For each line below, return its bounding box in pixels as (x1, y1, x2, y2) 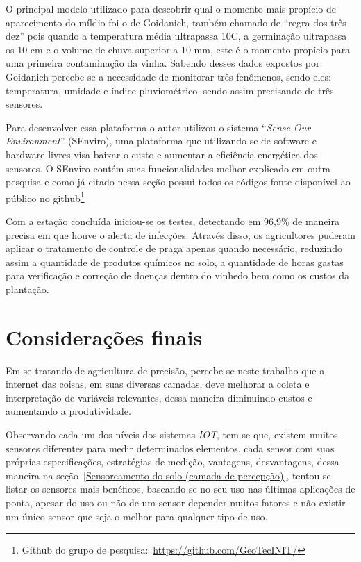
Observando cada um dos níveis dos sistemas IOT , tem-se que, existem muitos (6, 427, 338, 442)
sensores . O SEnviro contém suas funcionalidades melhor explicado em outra (6, 160, 330, 175)
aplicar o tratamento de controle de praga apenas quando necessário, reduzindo (6, 241, 343, 256)
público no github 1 (6, 188, 85, 205)
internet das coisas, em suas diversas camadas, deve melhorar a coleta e (6, 377, 310, 391)
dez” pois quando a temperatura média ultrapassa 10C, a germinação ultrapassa (6, 28, 347, 43)
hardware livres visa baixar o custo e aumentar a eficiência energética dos (6, 147, 318, 161)
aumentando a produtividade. (6, 404, 131, 418)
